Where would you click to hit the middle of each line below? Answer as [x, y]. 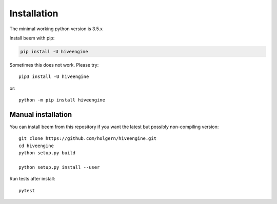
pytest [27, 190]
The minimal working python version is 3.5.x [56, 29]
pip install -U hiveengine [54, 52]
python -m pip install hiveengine [62, 100]
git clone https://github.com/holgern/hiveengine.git [87, 139]
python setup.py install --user [59, 167]
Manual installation [41, 115]
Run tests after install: [33, 179]
